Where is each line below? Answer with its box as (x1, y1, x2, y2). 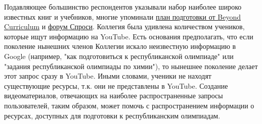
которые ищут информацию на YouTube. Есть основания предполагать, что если (4, 31, 253, 41)
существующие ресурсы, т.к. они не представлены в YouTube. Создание (4, 80, 228, 91)
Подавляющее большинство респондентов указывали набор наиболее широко (4, 2, 242, 12)
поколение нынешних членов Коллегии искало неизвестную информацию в (4, 41, 236, 51)
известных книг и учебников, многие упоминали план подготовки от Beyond (4, 11, 241, 22)
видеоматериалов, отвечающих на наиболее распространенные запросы (4, 90, 223, 101)
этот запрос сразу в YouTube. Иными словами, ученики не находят (4, 71, 211, 81)
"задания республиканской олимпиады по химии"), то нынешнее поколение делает (4, 60, 258, 71)
